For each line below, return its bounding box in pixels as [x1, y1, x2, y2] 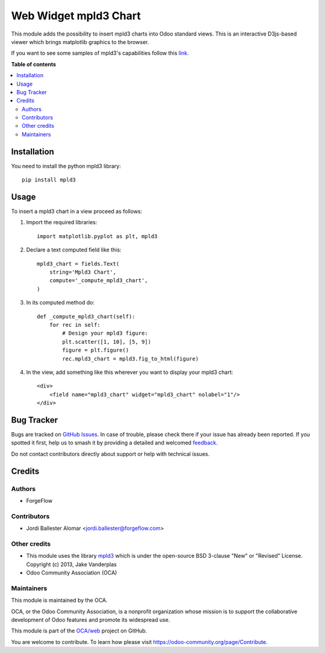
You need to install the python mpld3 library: [11, 162, 122, 169]
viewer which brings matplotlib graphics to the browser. [11, 38, 149, 45]
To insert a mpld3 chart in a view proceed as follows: [11, 208, 143, 215]
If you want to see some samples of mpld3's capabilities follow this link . [11, 49, 189, 57]
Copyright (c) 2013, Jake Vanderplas [26, 561, 117, 568]
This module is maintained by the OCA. [11, 597, 108, 604]
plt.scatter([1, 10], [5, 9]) [62, 338, 152, 345]
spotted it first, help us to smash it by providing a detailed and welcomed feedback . [11, 439, 218, 446]
